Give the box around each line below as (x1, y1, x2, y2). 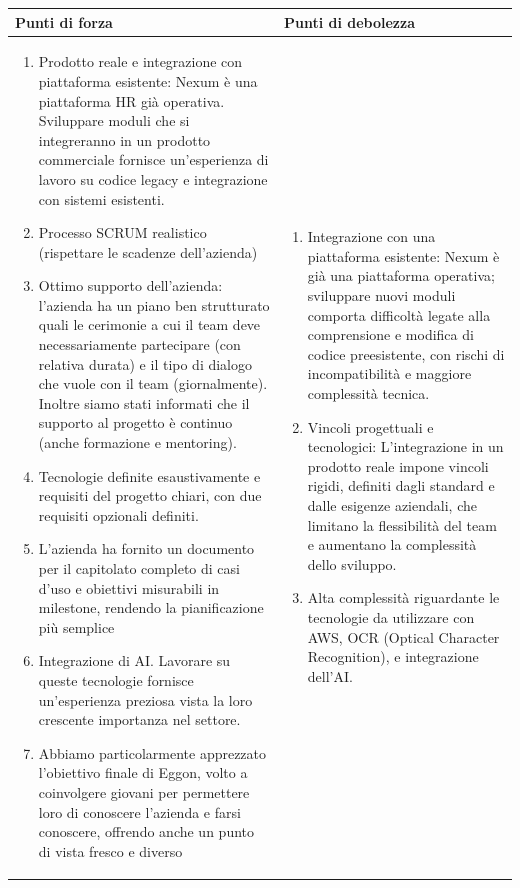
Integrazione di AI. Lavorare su (38, 650, 231, 671)
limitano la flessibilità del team (307, 514, 497, 535)
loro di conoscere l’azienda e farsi (38, 801, 241, 822)
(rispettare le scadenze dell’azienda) (38, 241, 258, 262)
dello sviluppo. (307, 553, 397, 574)
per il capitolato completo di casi (38, 558, 240, 578)
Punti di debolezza (283, 11, 415, 32)
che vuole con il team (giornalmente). (38, 373, 268, 394)
